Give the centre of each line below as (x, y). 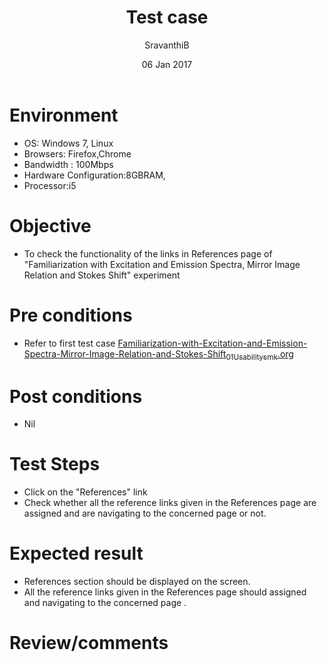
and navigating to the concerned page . (105, 603)
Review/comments (89, 643)
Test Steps (55, 464)
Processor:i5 (50, 185)
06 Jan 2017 (167, 64)
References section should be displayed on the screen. (137, 582)
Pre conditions (71, 315)
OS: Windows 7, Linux (68, 143)
